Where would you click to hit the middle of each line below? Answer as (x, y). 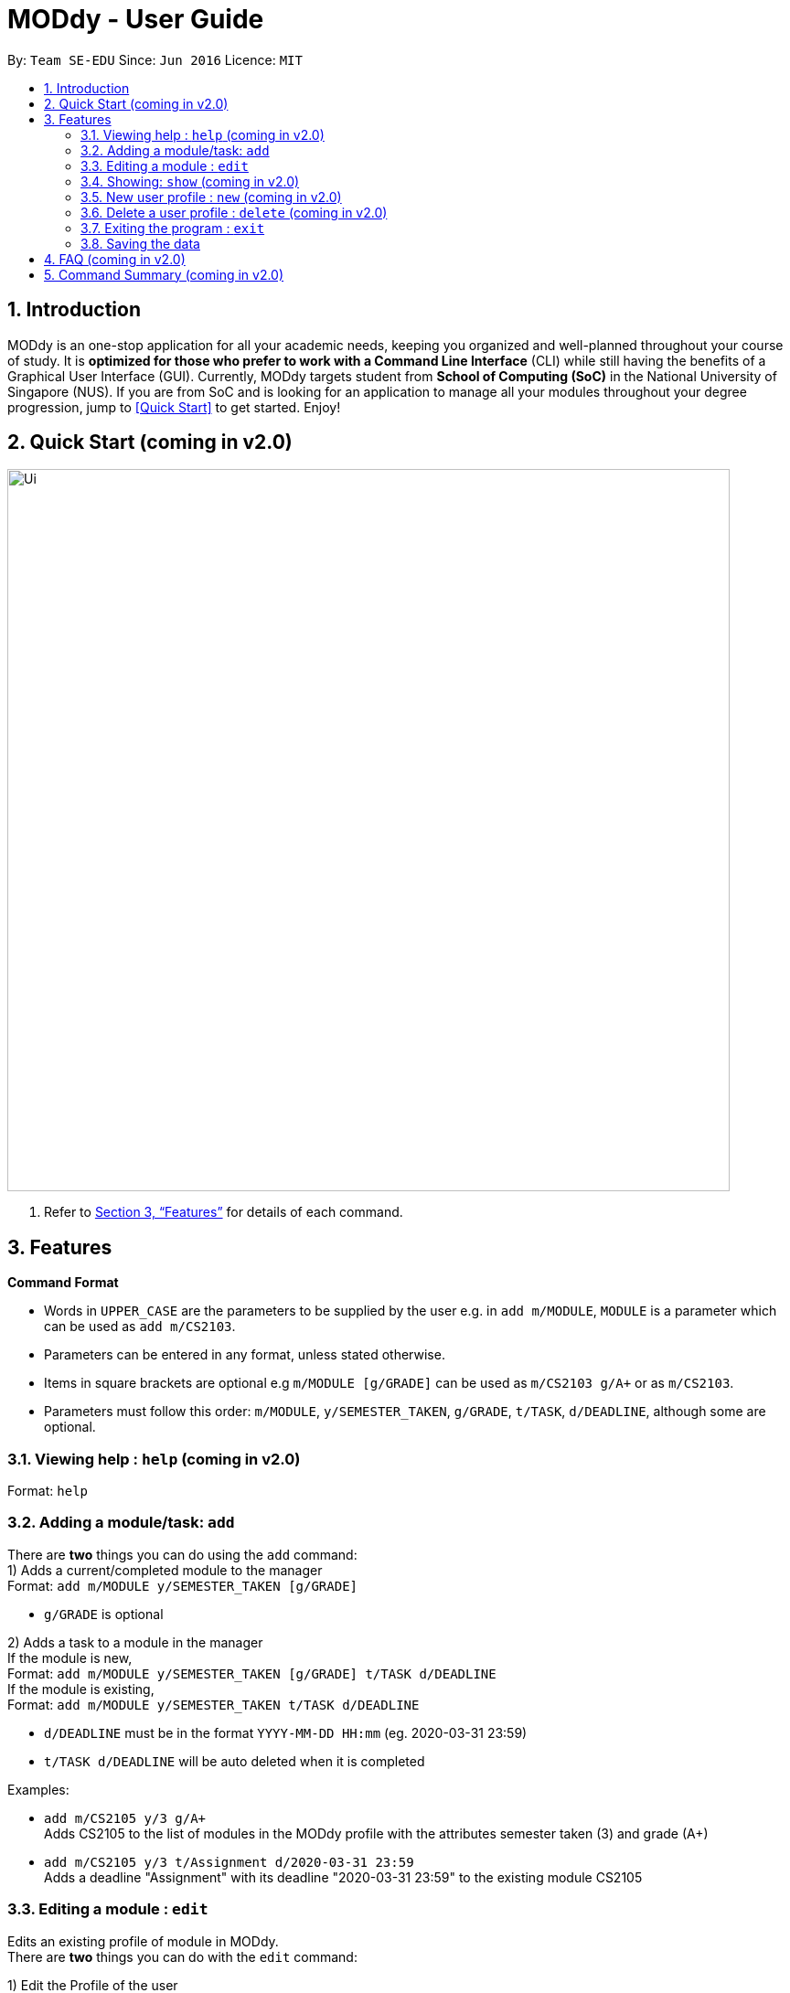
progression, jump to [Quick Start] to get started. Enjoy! (174, 407)
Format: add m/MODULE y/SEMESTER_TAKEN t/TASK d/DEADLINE (214, 1704)
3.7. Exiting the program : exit (173, 228)
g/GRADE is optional (104, 1614)
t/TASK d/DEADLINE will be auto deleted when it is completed (235, 1761)
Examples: (38, 1789)
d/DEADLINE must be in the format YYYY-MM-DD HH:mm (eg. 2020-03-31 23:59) (286, 1732)
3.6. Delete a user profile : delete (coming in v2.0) (234, 212)
